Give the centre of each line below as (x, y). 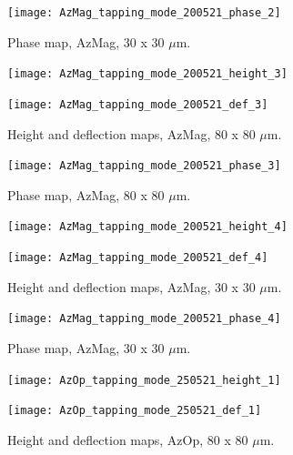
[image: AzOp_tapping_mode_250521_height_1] (144, 380)
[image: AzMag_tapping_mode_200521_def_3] (138, 104)
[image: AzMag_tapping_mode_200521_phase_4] (144, 319)
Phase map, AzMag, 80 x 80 (86, 194)
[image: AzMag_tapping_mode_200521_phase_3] (144, 166)
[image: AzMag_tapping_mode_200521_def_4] (138, 258)
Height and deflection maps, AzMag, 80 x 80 (131, 133)
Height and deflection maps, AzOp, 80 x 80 (128, 439)
